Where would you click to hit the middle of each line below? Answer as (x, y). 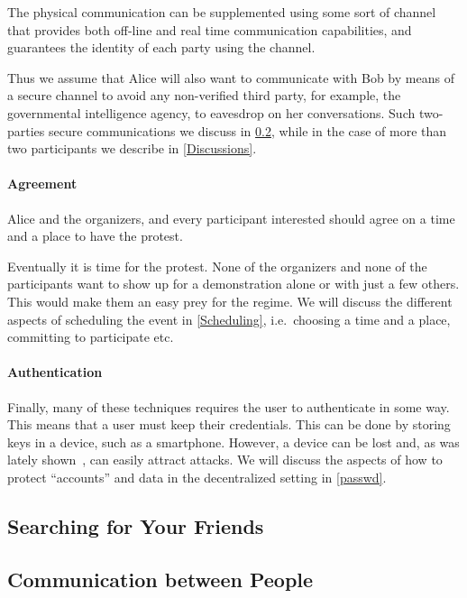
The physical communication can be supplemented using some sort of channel (222, 12)
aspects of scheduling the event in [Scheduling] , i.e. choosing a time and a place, (229, 319)
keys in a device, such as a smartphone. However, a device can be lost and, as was (233, 442)
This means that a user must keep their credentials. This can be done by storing (229, 424)
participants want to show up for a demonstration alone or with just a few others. (233, 284)
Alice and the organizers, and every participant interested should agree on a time (231, 218)
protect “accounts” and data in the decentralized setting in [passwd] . (197, 477)
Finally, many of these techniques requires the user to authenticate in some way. (229, 406)
